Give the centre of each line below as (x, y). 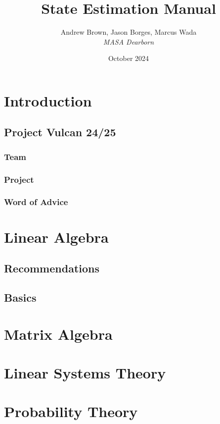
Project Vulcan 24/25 (60, 132)
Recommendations (52, 268)
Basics (20, 297)
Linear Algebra (56, 237)
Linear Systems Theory (85, 372)
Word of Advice (36, 202)
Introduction (48, 100)
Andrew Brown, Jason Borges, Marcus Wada (129, 32)
